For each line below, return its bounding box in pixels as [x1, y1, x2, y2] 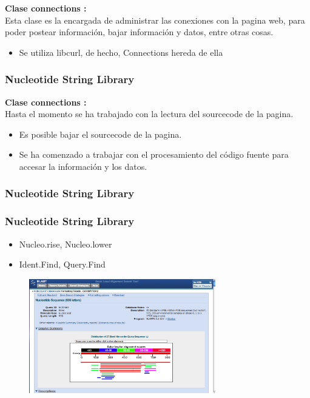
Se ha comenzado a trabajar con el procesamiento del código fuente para [19, 148, 289, 161]
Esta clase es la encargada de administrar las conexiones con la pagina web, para [5, 13, 305, 26]
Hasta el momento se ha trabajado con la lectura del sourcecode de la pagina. [5, 107, 294, 120]
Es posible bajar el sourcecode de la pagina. [19, 127, 182, 140]
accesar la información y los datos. [19, 160, 147, 172]
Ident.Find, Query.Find [19, 258, 106, 271]
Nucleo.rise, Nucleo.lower [19, 237, 112, 250]
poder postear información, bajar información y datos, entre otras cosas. [5, 25, 274, 38]
